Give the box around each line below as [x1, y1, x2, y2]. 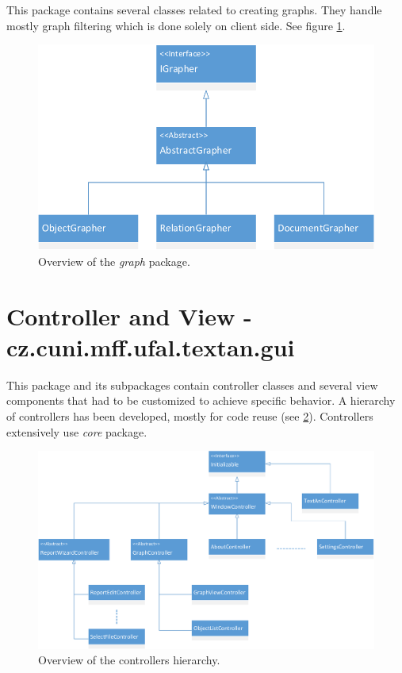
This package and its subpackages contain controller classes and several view [6, 376, 378, 393]
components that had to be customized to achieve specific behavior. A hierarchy [6, 392, 396, 409]
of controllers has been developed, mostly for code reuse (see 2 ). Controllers [6, 407, 373, 424]
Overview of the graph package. [38, 252, 190, 269]
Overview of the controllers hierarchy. [38, 652, 220, 668]
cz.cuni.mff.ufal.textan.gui [6, 330, 295, 363]
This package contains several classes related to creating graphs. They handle [6, 2, 382, 17]
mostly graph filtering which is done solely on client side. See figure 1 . [6, 17, 346, 33]
